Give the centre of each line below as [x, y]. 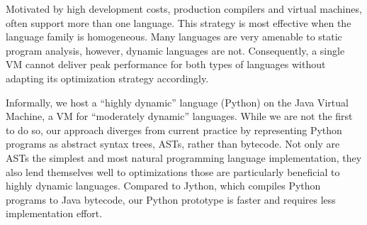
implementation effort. [54, 213]
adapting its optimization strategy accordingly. [107, 78]
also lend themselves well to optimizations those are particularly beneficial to [173, 171]
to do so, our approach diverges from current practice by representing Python [174, 130]
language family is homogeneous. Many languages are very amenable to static [174, 37]
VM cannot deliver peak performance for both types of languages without [166, 64]
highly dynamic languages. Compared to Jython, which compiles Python [163, 186]
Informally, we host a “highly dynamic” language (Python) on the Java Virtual [177, 102]
